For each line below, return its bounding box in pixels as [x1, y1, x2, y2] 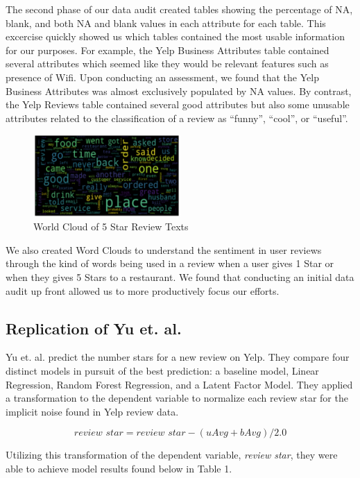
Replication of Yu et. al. [6, 317, 182, 339]
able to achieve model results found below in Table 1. [6, 461, 232, 475]
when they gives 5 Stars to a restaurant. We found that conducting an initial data [6, 270, 354, 284]
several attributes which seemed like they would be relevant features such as [6, 56, 329, 71]
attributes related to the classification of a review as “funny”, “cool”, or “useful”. [6, 110, 348, 125]
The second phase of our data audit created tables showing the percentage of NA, [6, 2, 353, 16]
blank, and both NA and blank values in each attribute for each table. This [6, 15, 326, 30]
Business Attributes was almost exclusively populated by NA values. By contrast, [6, 83, 352, 98]
